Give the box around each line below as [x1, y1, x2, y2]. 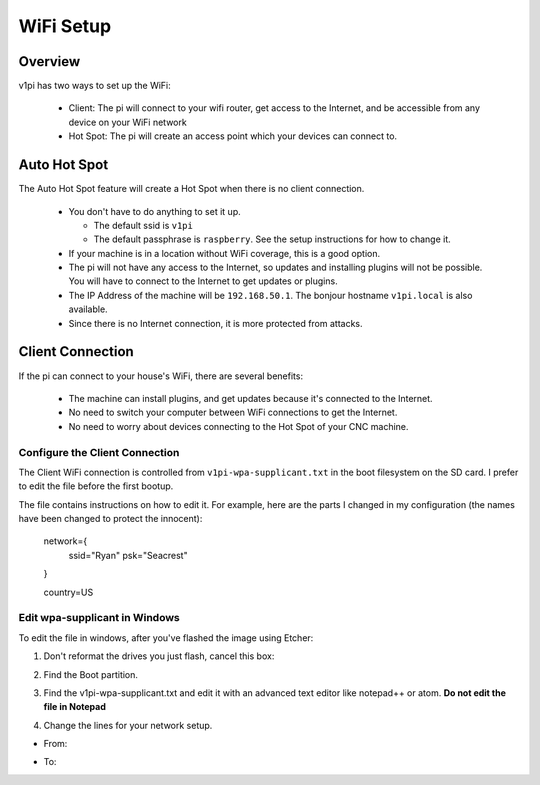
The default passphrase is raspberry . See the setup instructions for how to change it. [93, 233, 452, 245]
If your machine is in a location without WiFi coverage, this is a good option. [68, 247, 381, 259]
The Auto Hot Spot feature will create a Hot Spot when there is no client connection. [18, 183, 365, 195]
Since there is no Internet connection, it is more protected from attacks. [68, 317, 364, 329]
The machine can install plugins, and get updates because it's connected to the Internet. [68, 392, 434, 404]
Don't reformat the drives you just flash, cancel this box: [43, 650, 275, 662]
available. [68, 303, 109, 315]
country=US [43, 586, 94, 598]
